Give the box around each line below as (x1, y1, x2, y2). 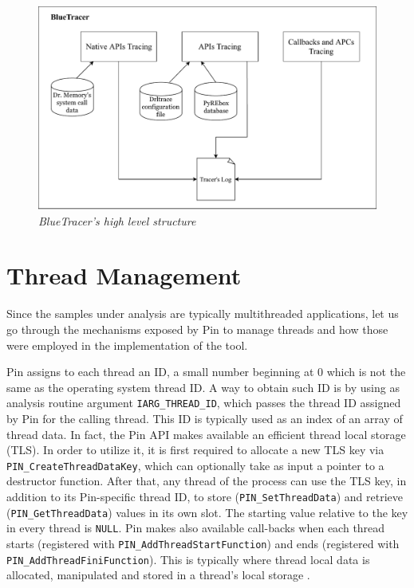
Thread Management (6, 259, 242, 292)
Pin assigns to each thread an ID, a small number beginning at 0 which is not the (6, 363, 406, 380)
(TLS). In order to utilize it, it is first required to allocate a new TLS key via (6, 441, 384, 458)
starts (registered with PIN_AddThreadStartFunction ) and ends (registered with (6, 535, 400, 551)
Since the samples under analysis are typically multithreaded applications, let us (6, 305, 399, 322)
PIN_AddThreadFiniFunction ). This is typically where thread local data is (6, 551, 370, 567)
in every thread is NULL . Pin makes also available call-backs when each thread (6, 519, 385, 536)
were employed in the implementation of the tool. (6, 336, 248, 353)
